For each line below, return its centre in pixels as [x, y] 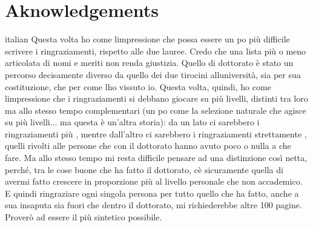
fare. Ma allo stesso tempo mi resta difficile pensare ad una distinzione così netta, [156, 158]
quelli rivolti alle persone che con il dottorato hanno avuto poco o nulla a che [148, 146]
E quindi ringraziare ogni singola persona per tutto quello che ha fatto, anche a [152, 193]
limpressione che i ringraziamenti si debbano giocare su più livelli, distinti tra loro [156, 98]
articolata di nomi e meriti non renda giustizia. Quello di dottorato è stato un [149, 63]
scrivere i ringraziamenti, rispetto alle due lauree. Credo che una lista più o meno [156, 51]
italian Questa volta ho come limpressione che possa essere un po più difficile [147, 39]
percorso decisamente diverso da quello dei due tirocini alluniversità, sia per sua [153, 74]
